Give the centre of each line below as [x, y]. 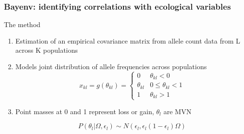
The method [22, 24]
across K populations [47, 50]
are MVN [177, 111]
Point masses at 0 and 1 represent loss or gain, [85, 111]
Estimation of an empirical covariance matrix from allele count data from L [128, 40]
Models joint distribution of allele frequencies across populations [111, 66]
